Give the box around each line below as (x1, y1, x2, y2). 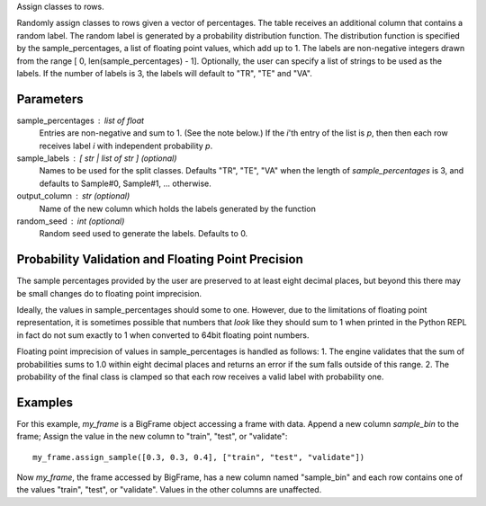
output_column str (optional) (16, 191, 130, 201)
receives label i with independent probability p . (39, 140, 213, 151)
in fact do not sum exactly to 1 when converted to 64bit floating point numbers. (16, 329, 310, 341)
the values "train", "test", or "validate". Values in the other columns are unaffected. (16, 484, 322, 495)
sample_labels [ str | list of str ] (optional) (16, 153, 177, 164)
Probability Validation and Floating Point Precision (16, 252, 303, 267)
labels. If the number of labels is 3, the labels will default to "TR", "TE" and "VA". (16, 67, 312, 78)
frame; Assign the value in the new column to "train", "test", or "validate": (16, 431, 288, 442)
